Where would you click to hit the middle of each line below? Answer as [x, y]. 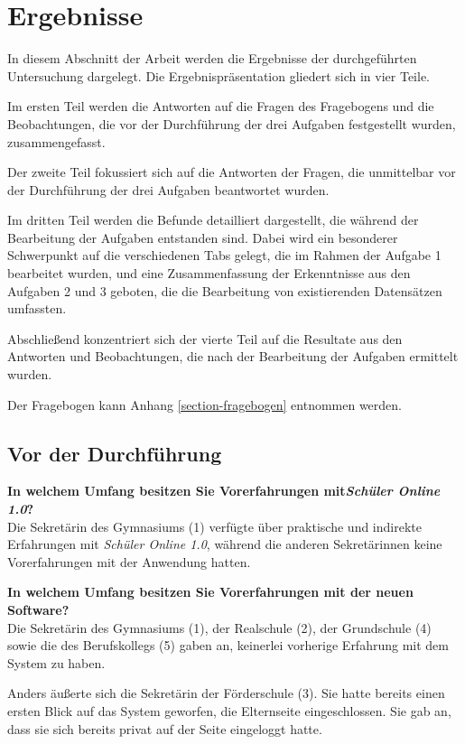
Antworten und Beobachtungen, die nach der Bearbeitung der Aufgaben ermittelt [233, 356]
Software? [38, 609]
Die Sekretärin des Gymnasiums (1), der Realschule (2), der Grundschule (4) [219, 627]
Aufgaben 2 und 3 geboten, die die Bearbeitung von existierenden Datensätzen [225, 290]
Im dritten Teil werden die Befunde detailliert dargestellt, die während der [213, 220]
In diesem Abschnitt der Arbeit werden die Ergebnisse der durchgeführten [212, 58]
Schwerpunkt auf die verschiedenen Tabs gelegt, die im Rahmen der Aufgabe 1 [224, 255]
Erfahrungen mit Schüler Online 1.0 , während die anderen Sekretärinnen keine [225, 544]
